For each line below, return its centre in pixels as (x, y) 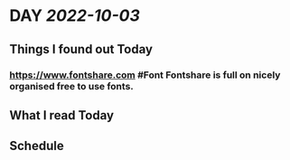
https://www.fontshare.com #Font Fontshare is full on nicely (145, 75)
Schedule (37, 146)
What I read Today (62, 115)
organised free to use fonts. (71, 86)
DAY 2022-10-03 (75, 16)
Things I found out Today (81, 49)
